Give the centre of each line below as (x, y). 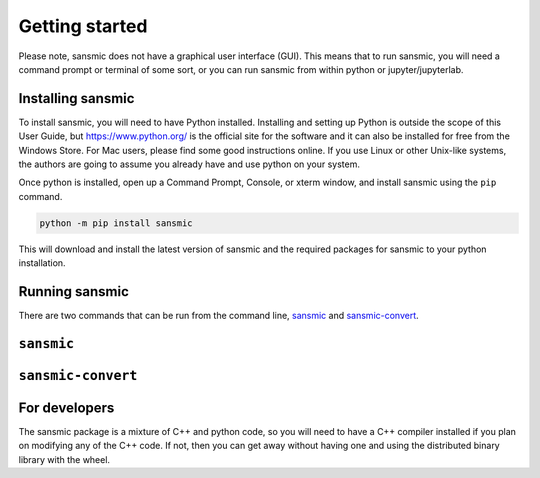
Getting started (83, 26)
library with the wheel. (64, 459)
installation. (42, 263)
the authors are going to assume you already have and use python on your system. (189, 164)
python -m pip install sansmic (116, 223)
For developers (66, 407)
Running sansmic (74, 291)
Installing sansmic (76, 98)
